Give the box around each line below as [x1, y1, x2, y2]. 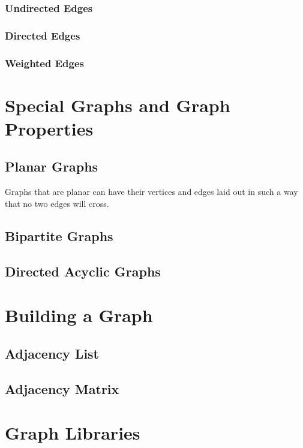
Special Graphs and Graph [5, 92, 230, 117]
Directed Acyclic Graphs [5, 261, 161, 280]
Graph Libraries [5, 420, 140, 445]
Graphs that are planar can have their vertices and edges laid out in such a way [5, 185, 298, 198]
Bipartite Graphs [5, 226, 113, 245]
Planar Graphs [5, 157, 98, 176]
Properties [5, 116, 94, 140]
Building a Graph [5, 303, 153, 327]
